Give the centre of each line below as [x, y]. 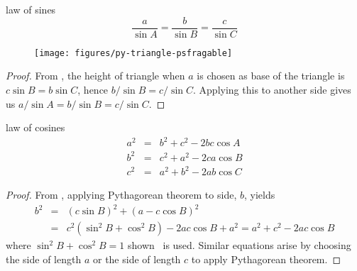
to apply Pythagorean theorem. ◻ [266, 259]
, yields [259, 195]
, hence [93, 89]
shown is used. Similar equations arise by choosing [240, 245]
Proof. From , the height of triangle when [95, 76]
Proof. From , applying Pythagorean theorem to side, [121, 195]
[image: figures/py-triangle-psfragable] [133, 53]
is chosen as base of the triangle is [271, 76]
